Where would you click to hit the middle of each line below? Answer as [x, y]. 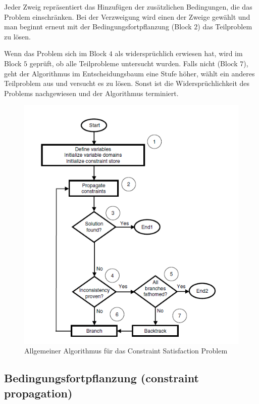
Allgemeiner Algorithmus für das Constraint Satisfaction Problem [126, 351]
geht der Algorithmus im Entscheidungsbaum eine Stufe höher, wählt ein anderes [129, 73]
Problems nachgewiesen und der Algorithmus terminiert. [91, 93]
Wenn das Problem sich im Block [56, 53]
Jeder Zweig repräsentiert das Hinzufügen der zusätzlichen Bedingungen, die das [128, 7]
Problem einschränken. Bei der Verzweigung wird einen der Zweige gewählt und [127, 16]
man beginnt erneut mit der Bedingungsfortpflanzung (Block [98, 27]
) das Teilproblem [225, 27]
